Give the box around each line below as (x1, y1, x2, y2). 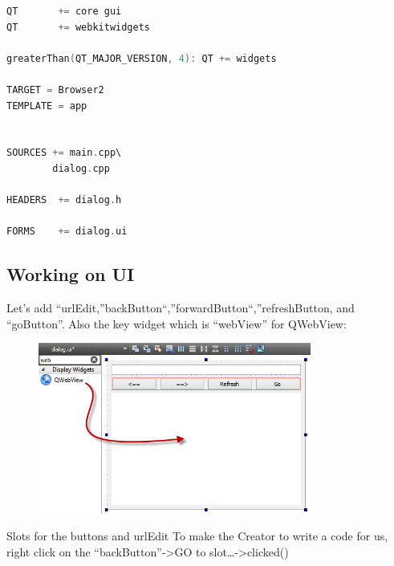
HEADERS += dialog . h (6, 194, 122, 206)
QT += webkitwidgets (6, 21, 150, 33)
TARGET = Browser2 (6, 83, 104, 96)
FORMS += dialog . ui (6, 226, 128, 238)
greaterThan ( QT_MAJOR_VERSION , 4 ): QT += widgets (6, 52, 277, 64)
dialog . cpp (52, 162, 110, 174)
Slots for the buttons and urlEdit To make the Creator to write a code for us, (6, 527, 388, 544)
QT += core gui (6, 6, 122, 17)
